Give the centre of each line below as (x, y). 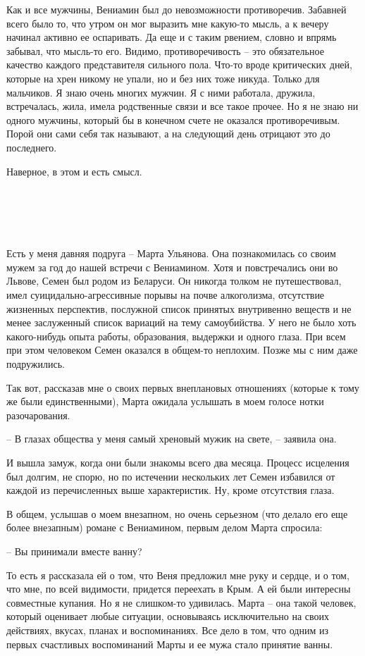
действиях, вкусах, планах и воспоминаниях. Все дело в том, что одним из (167, 630)
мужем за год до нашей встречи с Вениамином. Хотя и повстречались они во (172, 267)
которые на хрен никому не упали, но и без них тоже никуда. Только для (163, 78)
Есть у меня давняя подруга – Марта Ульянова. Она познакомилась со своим (171, 253)
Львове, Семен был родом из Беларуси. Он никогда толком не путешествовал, (174, 281)
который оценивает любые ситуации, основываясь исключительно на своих (168, 616)
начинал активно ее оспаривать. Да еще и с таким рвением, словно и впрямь (172, 37)
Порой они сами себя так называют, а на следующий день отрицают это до (168, 134)
